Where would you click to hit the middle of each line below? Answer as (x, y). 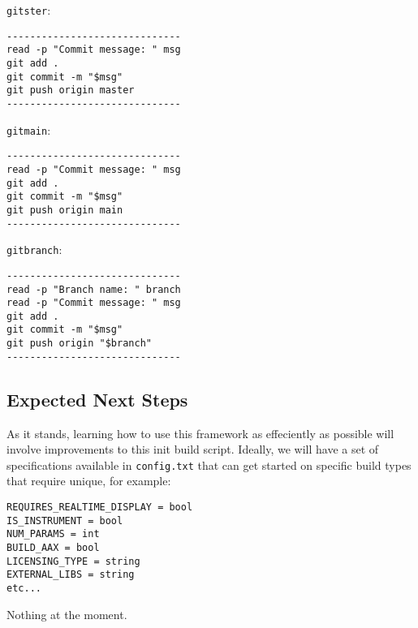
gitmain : (29, 129)
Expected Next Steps (97, 399)
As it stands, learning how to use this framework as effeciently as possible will (200, 433)
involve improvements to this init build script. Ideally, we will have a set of (193, 449)
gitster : (29, 10)
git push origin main (65, 210)
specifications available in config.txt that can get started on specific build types (209, 465)
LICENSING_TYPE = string (73, 561)
